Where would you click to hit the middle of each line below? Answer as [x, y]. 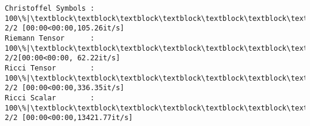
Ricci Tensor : [50, 68]
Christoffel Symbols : [50, 8]
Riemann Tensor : [50, 38]
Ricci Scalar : [50, 98]
